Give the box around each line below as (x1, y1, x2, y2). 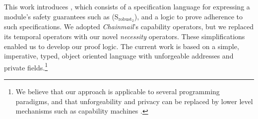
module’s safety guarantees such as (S (4, 11, 119, 21)
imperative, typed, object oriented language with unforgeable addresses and (4, 51, 234, 61)
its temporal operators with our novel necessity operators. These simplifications (4, 31, 245, 42)
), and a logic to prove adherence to (134, 11, 243, 21)
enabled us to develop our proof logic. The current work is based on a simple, (4, 41, 239, 51)
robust (118, 17, 132, 22)
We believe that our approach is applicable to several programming (15, 86, 220, 97)
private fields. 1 (4, 60, 48, 72)
